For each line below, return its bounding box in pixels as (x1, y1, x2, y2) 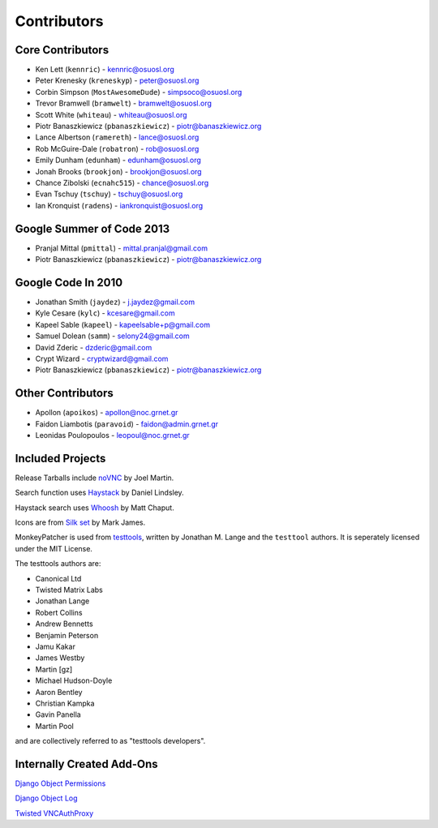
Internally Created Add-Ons (15, 757, 158, 770)
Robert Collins (35, 607, 83, 617)
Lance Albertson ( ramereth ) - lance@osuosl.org (35, 132, 200, 142)
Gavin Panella (35, 710, 81, 719)
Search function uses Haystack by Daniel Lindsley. (15, 487, 184, 498)
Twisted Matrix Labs (35, 585, 103, 595)
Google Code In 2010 (15, 276, 123, 290)
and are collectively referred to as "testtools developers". (15, 736, 206, 746)
